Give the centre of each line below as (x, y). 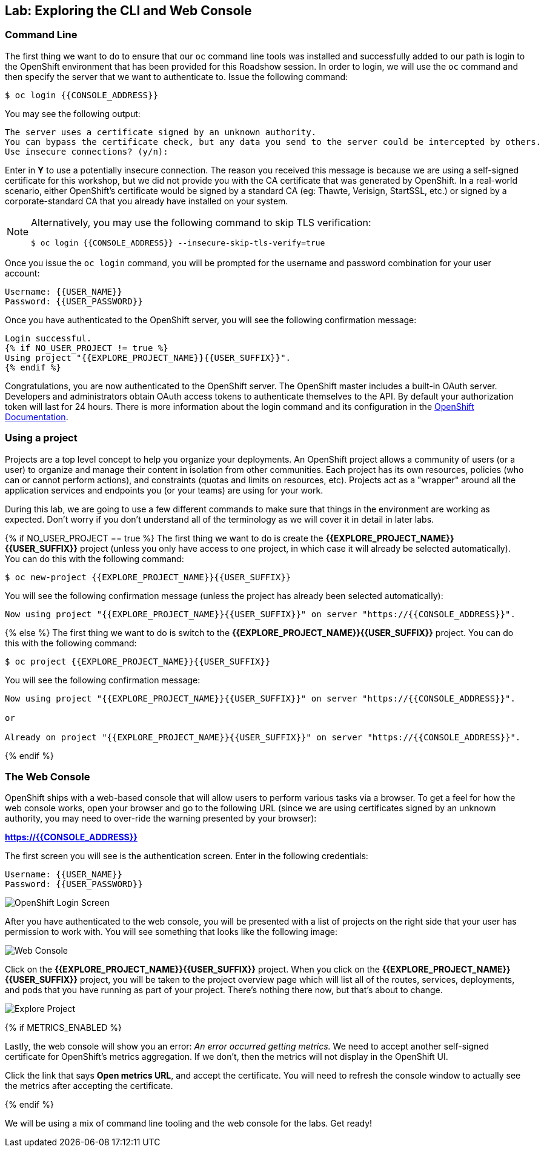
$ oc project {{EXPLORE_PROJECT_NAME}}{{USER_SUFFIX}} (138, 661)
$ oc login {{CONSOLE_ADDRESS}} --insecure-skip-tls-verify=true (178, 243)
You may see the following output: (73, 113)
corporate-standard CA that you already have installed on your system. (147, 201)
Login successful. (48, 338)
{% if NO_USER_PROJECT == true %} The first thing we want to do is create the (164, 538)
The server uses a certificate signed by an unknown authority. (161, 132)
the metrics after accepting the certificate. (89, 1086)
